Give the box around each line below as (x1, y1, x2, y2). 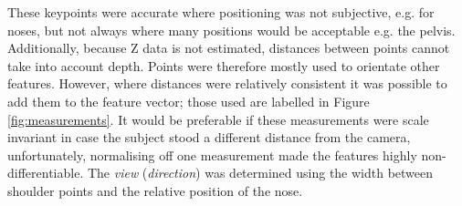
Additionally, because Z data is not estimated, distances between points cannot (7, 38, 450, 57)
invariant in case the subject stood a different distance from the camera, (7, 128, 411, 147)
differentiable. (7, 163, 84, 182)
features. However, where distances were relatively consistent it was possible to (7, 74, 447, 93)
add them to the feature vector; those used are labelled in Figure (7, 91, 370, 110)
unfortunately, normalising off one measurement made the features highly (7, 145, 417, 164)
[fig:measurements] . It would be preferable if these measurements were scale (7, 109, 429, 129)
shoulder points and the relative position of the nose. (7, 180, 303, 200)
